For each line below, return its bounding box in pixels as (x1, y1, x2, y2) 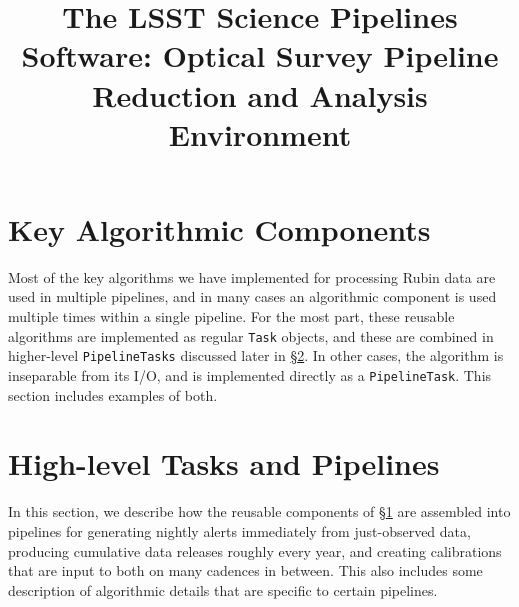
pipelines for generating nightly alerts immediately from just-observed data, (8, 520, 471, 541)
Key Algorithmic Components (8, 208, 431, 249)
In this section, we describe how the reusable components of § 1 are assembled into (8, 501, 511, 522)
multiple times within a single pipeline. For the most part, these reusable (8, 306, 455, 327)
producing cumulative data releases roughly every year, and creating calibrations (8, 540, 502, 561)
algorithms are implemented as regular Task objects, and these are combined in (8, 325, 494, 346)
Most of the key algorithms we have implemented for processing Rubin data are (8, 266, 496, 287)
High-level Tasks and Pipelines (8, 443, 440, 484)
